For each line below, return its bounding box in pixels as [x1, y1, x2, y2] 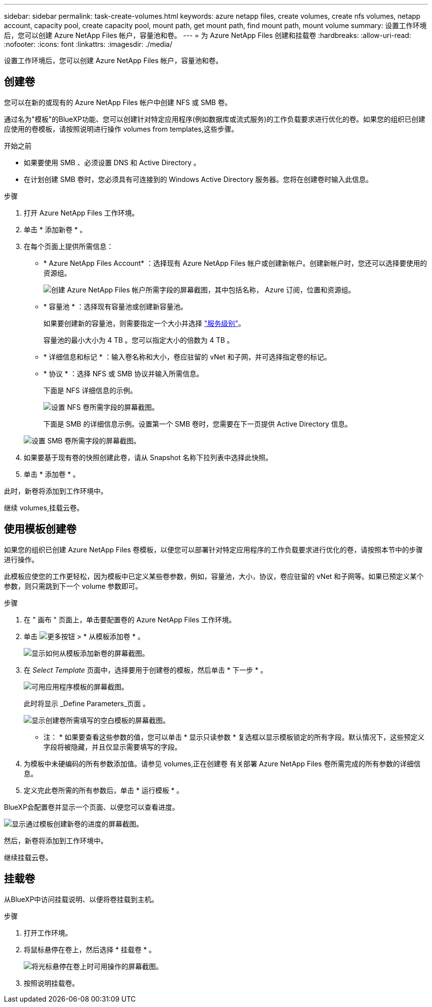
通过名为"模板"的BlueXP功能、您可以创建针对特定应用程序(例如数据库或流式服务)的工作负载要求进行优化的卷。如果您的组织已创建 [4, 114, 426, 123]
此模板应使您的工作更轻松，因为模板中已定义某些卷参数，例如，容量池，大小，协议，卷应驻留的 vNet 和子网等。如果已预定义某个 [4, 572, 424, 580]
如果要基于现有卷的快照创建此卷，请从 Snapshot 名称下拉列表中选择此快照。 [24, 453, 273, 462]
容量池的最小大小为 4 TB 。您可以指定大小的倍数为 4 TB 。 [43, 335, 234, 344]
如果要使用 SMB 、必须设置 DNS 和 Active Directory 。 [24, 158, 201, 167]
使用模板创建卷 [4, 523, 76, 536]
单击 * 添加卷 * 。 [24, 469, 80, 478]
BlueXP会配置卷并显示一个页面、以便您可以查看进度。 [4, 802, 180, 811]
